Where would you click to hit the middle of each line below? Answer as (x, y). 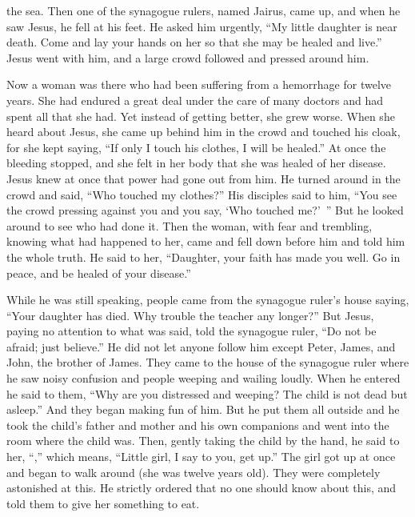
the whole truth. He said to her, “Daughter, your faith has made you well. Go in (204, 256)
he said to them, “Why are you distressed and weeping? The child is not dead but (207, 393)
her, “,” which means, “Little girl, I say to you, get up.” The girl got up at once (201, 457)
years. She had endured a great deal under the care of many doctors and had (195, 100)
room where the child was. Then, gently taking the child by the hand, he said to (203, 441)
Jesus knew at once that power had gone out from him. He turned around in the (204, 178)
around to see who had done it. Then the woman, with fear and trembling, (190, 225)
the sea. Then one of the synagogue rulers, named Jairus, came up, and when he (204, 10)
